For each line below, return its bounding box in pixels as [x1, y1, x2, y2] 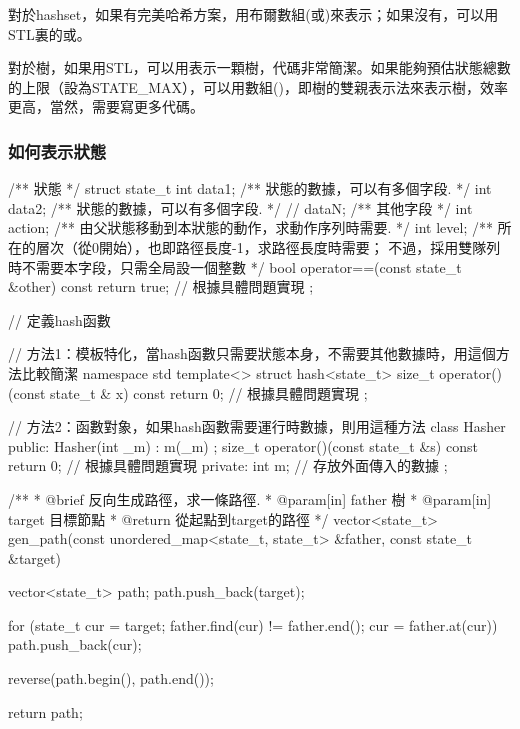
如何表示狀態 [8, 138, 107, 163]
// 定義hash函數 [8, 309, 111, 330]
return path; [8, 701, 83, 722]
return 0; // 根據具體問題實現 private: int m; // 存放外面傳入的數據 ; [8, 455, 448, 476]
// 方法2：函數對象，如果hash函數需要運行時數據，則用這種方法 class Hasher [8, 416, 506, 437]
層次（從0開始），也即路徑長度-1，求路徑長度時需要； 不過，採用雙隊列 [35, 236, 501, 257]
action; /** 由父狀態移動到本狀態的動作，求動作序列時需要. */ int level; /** [8, 217, 493, 238]
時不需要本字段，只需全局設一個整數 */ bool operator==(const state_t [8, 256, 462, 277]
